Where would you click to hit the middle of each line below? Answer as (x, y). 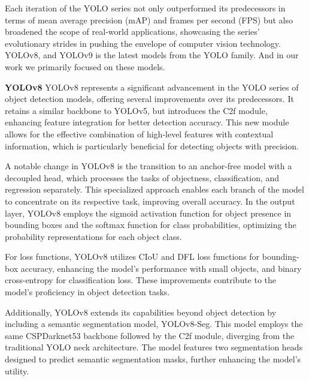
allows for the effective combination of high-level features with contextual (139, 133)
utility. (17, 370)
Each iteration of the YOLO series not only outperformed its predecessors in (145, 8)
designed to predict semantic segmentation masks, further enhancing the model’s (153, 359)
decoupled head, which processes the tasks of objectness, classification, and (142, 177)
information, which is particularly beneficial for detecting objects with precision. (152, 145)
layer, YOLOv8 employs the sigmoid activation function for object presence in (148, 213)
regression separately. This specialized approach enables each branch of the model (154, 189)
